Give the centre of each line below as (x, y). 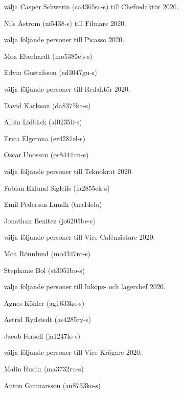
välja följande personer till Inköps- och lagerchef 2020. (85, 286)
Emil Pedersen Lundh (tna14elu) (53, 204)
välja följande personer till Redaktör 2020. (67, 88)
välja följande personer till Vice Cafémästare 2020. (80, 237)
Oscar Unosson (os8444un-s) (46, 155)
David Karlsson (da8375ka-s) (47, 105)
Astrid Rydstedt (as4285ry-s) (47, 319)
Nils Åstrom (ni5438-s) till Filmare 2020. (65, 23)
